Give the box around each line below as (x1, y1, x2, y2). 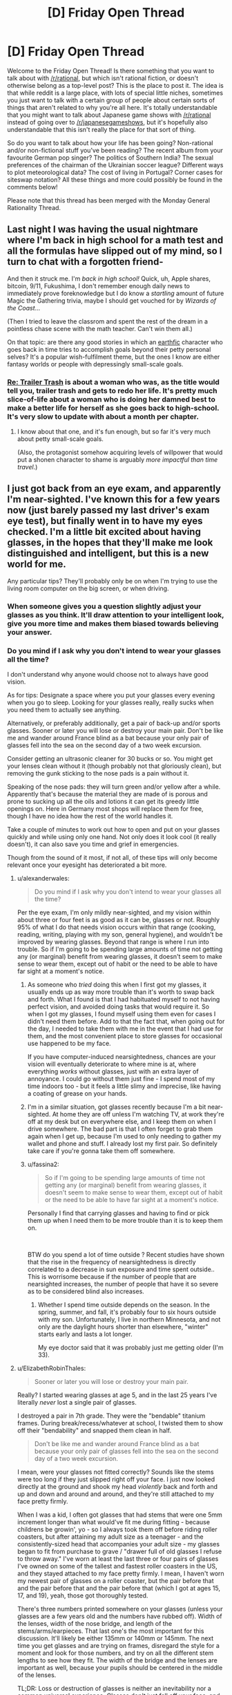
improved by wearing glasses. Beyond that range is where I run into (17, 938, 209, 946)
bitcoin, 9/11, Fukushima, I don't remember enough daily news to (7, 281, 190, 290)
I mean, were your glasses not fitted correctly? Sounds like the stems (17, 1468, 214, 1477)
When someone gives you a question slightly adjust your (7, 601, 202, 611)
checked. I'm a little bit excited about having (7, 526, 202, 538)
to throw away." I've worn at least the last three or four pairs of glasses (17, 1555, 219, 1563)
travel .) (17, 463, 38, 471)
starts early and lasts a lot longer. (37, 1330, 133, 1338)
